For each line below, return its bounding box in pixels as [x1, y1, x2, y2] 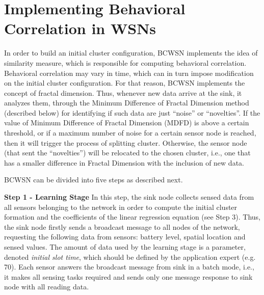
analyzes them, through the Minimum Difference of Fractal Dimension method [4, 97, 249, 108]
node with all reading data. [4, 281, 89, 292]
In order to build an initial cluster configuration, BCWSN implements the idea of [4, 47, 258, 58]
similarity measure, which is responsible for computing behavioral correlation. [4, 57, 247, 68]
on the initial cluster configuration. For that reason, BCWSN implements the [4, 77, 245, 88]
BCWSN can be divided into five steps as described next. [4, 174, 183, 185]
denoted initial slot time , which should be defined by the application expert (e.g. [4, 251, 256, 262]
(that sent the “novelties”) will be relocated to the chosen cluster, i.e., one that [4, 147, 251, 158]
